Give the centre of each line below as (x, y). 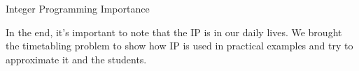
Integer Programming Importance (78, 8)
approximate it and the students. (76, 59)
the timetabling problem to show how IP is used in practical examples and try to (179, 46)
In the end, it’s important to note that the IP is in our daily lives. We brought (174, 32)
